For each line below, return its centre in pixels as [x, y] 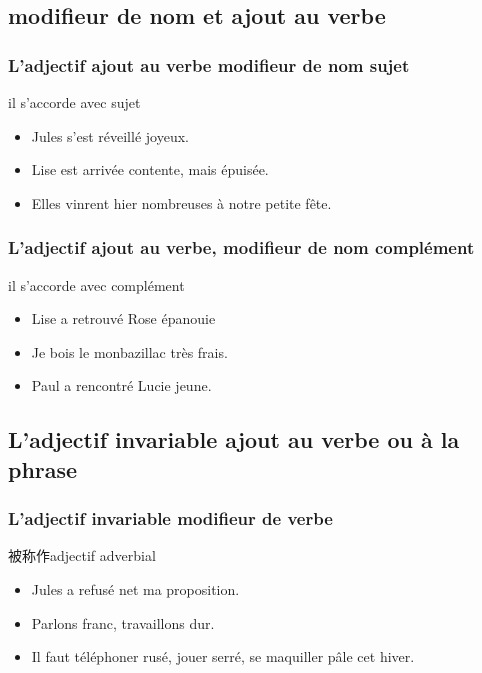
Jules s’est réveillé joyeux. [110, 135]
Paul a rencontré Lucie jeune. [121, 385]
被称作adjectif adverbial [82, 555]
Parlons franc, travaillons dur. [123, 622]
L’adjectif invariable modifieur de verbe [170, 518]
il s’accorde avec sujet [74, 102]
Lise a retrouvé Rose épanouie [123, 318]
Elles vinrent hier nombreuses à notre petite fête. [181, 202]
